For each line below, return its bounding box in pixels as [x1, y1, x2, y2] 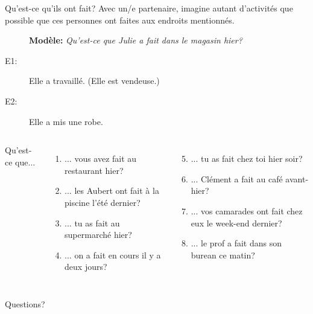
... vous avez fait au [65, 152, 137, 165]
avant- [285, 172, 309, 185]
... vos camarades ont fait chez [191, 204, 303, 217]
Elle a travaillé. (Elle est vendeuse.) [29, 74, 160, 87]
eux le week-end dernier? [191, 216, 282, 229]
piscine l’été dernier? [65, 196, 141, 208]
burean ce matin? [191, 248, 255, 261]
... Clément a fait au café [191, 172, 283, 185]
